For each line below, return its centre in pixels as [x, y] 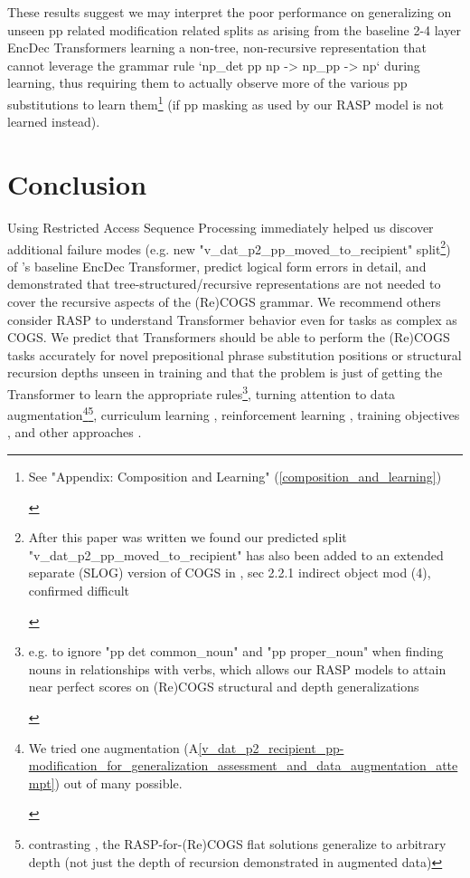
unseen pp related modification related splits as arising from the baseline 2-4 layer [234, 29]
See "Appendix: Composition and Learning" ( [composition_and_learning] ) [235, 477]
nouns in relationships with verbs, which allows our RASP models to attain [237, 668]
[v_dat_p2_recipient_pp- [271, 747]
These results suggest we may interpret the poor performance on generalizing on [230, 12]
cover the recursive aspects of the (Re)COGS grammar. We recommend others [224, 301]
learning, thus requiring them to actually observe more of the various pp [207, 83]
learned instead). [54, 122]
